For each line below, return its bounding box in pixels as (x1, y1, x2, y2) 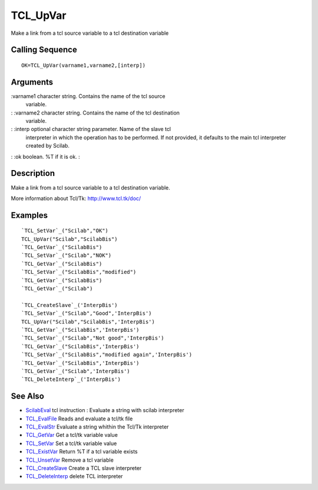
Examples (11, 210, 48, 220)
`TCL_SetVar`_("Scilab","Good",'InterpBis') (21, 310, 153, 317)
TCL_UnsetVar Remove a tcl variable (25, 456, 114, 463)
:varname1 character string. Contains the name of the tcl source (11, 92, 165, 100)
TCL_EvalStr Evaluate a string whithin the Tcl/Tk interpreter (25, 423, 169, 430)
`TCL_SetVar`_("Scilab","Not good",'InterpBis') (21, 335, 164, 342)
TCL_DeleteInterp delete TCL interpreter (25, 473, 123, 480)
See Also (11, 391, 44, 401)
